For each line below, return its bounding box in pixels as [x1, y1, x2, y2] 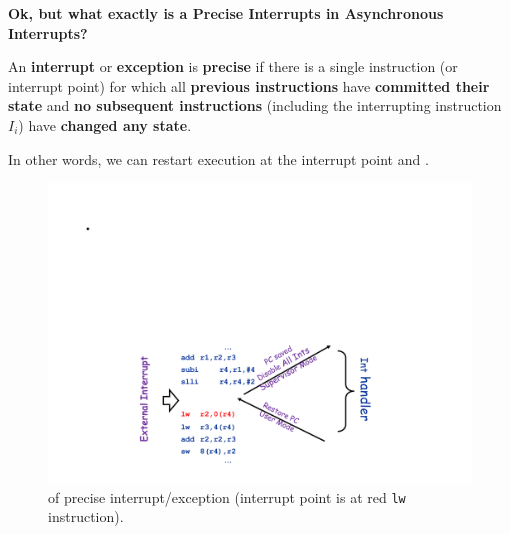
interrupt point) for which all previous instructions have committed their [8, 75, 490, 96]
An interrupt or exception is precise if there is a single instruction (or [8, 56, 458, 77]
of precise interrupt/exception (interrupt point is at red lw [48, 486, 406, 507]
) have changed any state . [18, 114, 192, 135]
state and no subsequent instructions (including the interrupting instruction [8, 95, 502, 116]
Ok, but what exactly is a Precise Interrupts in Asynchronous [8, 3, 444, 23]
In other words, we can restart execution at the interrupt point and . [8, 148, 429, 169]
